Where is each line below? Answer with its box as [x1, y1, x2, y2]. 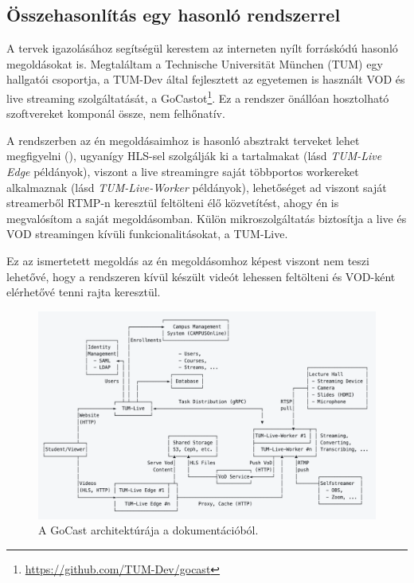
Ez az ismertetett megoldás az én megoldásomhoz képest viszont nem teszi [6, 252, 369, 268]
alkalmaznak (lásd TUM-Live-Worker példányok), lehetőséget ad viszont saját [6, 178, 387, 195]
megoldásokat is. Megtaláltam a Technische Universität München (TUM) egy [6, 55, 383, 72]
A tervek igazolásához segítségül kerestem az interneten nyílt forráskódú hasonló [6, 40, 398, 57]
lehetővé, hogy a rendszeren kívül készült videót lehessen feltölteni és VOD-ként [6, 268, 396, 284]
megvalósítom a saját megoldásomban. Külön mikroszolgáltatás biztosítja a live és [6, 209, 407, 226]
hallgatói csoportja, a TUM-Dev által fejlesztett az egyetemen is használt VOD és [6, 71, 405, 88]
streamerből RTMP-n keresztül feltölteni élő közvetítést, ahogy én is [6, 194, 339, 211]
